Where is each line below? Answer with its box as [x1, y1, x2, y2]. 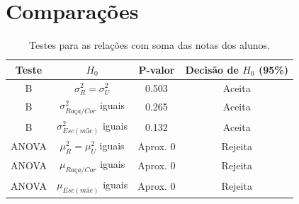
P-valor [138, 62, 175, 76]
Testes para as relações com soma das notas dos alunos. [29, 38, 270, 52]
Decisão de [185, 62, 239, 76]
